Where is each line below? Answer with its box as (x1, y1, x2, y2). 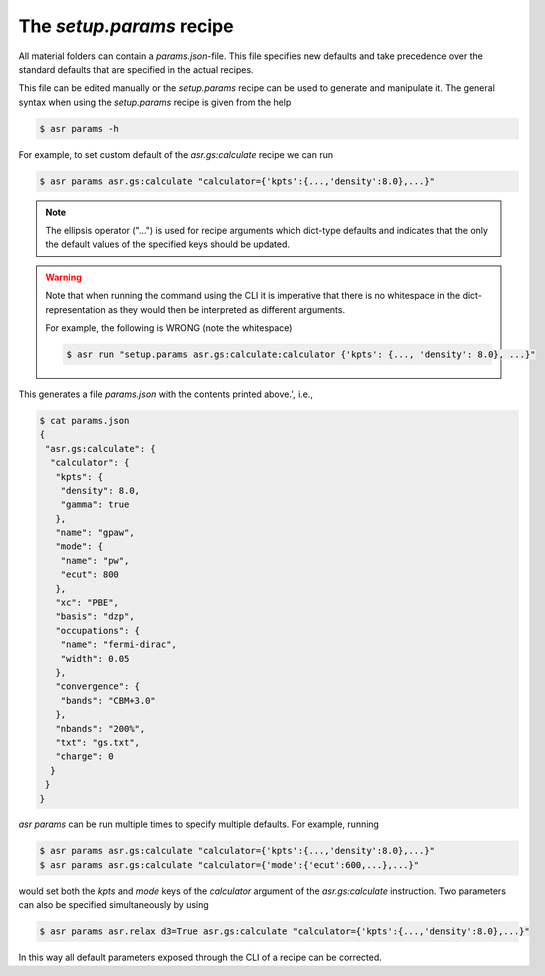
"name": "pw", (60, 555, 130, 566)
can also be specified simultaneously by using (18, 899, 209, 911)
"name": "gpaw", (55, 527, 135, 539)
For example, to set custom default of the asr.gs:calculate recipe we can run (18, 148, 334, 160)
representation (45, 303, 106, 315)
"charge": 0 (55, 751, 114, 762)
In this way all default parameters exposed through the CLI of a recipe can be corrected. (18, 951, 382, 964)
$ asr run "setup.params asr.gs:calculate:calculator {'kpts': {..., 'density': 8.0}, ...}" (66, 348, 536, 360)
